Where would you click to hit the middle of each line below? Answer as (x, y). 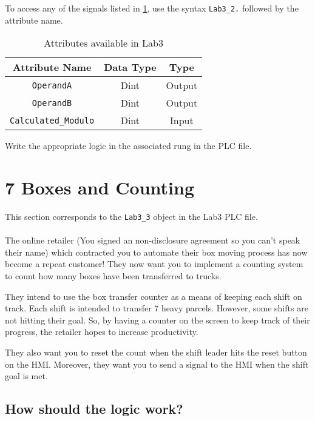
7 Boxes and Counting (100, 187)
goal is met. (26, 376)
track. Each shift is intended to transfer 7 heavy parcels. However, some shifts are (157, 308)
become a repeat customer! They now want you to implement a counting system (154, 264)
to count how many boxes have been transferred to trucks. (113, 276)
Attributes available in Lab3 (103, 43)
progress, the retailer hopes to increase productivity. (102, 332)
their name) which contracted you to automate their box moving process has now (156, 252)
